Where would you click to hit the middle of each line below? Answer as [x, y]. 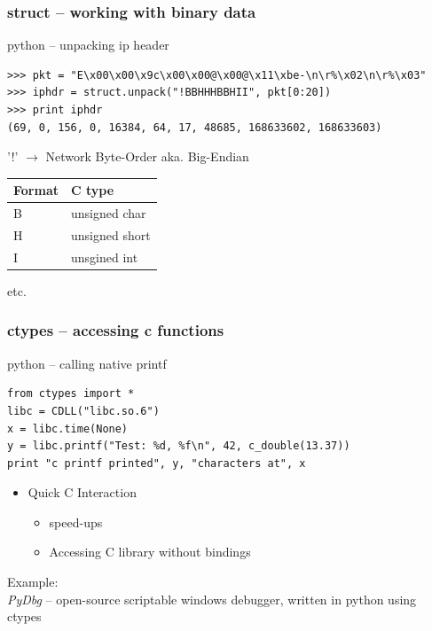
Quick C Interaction [82, 492]
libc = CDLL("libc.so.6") [83, 411]
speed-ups [76, 522]
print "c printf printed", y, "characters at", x [157, 463]
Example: [33, 582]
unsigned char [108, 213]
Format [36, 190]
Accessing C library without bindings [150, 552]
